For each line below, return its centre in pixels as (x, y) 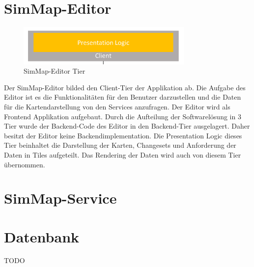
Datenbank (42, 236)
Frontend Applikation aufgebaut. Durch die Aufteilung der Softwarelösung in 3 (123, 116)
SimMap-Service (60, 198)
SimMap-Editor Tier (55, 71)
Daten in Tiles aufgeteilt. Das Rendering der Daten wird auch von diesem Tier (123, 155)
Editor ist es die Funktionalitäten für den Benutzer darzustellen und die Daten (123, 97)
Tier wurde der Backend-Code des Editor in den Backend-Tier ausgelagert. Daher (127, 126)
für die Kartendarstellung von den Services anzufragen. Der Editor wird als (117, 107)
